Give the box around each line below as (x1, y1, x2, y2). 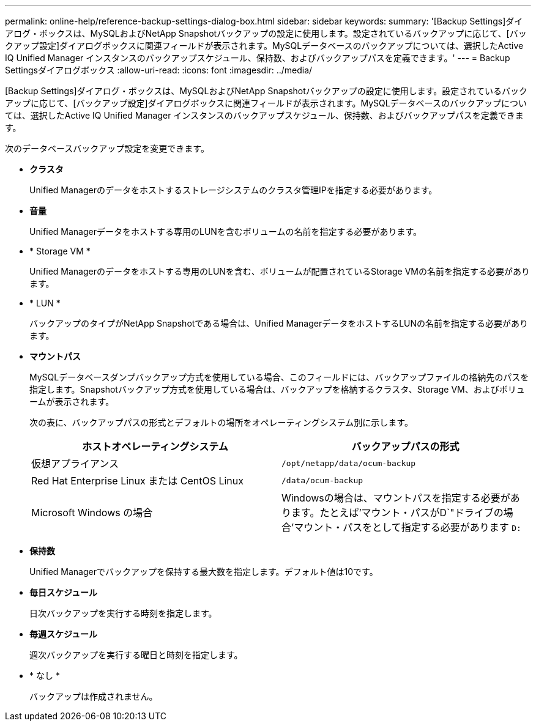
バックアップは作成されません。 (29, 691, 158, 702)
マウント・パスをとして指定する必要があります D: (294, 521, 521, 533)
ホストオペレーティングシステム (82, 440, 228, 453)
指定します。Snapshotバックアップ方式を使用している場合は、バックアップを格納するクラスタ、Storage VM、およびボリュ (29, 384, 525, 394)
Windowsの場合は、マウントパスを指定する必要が (281, 492, 510, 504)
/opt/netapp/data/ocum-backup (281, 458, 416, 468)
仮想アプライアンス (31, 457, 119, 470)
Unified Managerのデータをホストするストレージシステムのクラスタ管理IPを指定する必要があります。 (29, 185, 437, 195)
